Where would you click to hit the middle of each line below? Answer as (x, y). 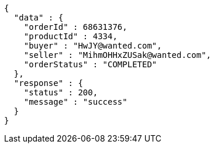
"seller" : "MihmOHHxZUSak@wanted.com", (118, 55)
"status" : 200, (61, 92)
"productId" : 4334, (70, 36)
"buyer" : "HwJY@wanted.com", (93, 46)
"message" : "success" (75, 102)
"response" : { (48, 83)
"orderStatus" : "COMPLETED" (90, 64)
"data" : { (39, 18)
